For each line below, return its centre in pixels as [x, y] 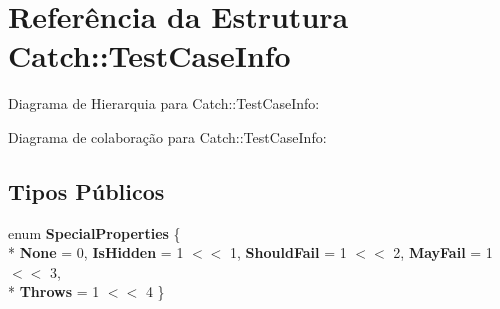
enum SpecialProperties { [94, 232]
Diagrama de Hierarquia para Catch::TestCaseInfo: [164, 103]
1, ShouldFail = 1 [288, 252]
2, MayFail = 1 [443, 252]
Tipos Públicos [86, 190]
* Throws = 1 [54, 291]
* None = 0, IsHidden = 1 [96, 252]
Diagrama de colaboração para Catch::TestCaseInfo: [167, 136]
